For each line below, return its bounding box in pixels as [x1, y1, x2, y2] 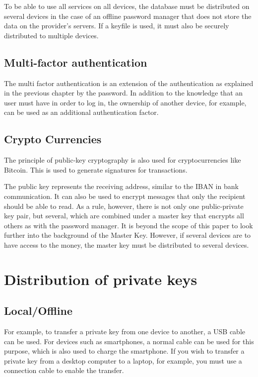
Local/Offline [4, 303, 72, 318]
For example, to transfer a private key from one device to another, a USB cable [4, 326, 246, 337]
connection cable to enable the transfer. [4, 365, 124, 376]
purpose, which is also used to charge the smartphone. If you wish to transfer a [4, 346, 245, 356]
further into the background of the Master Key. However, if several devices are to [4, 230, 251, 240]
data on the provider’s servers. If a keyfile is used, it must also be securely [4, 20, 229, 31]
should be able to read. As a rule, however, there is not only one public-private [4, 200, 244, 211]
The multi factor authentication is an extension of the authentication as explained [4, 78, 254, 88]
